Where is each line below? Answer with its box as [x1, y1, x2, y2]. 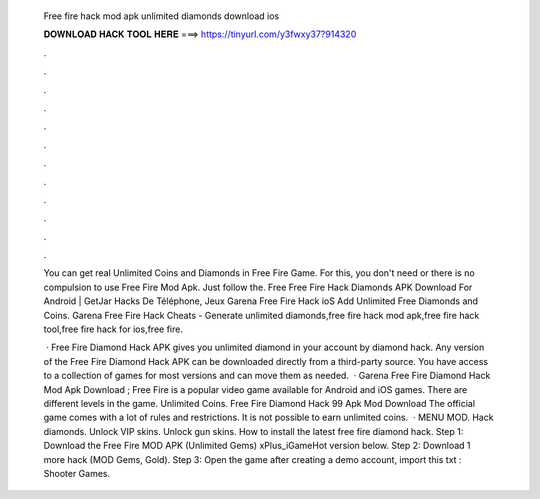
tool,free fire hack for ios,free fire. [43, 323, 184, 335]
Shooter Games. [43, 467, 111, 479]
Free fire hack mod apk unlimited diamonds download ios [43, 10, 280, 22]
